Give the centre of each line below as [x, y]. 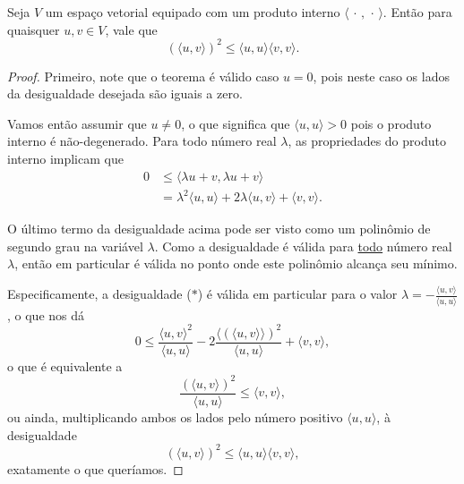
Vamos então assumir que [77, 123]
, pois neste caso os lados [381, 76]
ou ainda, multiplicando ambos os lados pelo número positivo [175, 416]
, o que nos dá [46, 314]
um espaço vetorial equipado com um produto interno [193, 12]
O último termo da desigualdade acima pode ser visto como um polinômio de [219, 229]
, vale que [131, 29]
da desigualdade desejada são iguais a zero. [125, 93]
